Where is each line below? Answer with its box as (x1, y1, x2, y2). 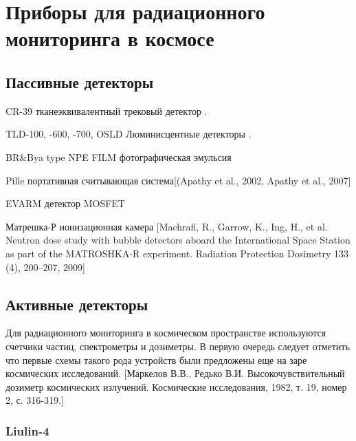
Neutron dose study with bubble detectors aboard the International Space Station (5, 233, 351, 247)
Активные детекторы (5, 293, 148, 314)
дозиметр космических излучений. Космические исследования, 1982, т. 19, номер (5, 379, 347, 394)
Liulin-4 (5, 422, 49, 439)
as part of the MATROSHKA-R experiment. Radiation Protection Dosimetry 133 (5, 246, 349, 260)
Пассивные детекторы (5, 71, 154, 92)
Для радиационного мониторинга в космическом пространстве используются (5, 325, 326, 340)
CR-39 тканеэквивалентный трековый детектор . (5, 103, 208, 118)
